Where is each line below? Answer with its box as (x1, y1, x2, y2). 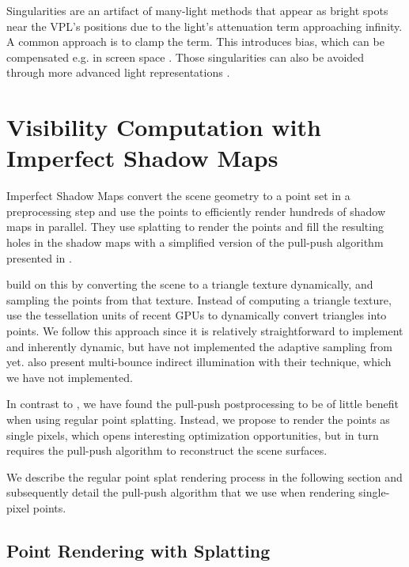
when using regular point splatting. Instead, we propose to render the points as (6, 411, 390, 427)
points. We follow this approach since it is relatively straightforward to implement (6, 323, 403, 339)
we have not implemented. (6, 369, 133, 385)
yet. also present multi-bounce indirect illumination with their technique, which (6, 353, 392, 370)
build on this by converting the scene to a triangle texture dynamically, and (6, 276, 373, 293)
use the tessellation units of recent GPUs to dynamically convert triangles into (6, 307, 387, 323)
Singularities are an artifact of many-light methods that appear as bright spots (6, 2, 388, 18)
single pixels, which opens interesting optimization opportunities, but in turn (6, 426, 379, 443)
